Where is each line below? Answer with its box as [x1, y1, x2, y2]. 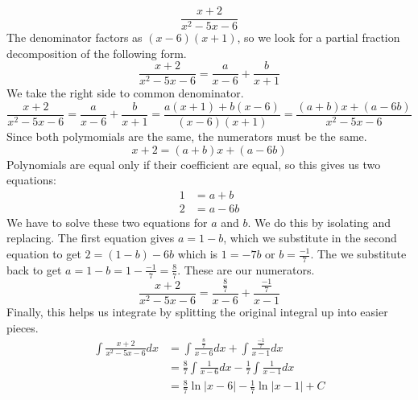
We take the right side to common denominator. [6, 85, 244, 101]
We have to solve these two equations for [6, 213, 208, 230]
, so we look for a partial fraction [237, 29, 400, 46]
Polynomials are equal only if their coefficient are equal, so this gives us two [6, 155, 381, 172]
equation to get [6, 245, 81, 262]
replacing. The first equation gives [6, 229, 175, 246]
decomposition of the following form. [6, 44, 187, 61]
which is [177, 245, 218, 262]
